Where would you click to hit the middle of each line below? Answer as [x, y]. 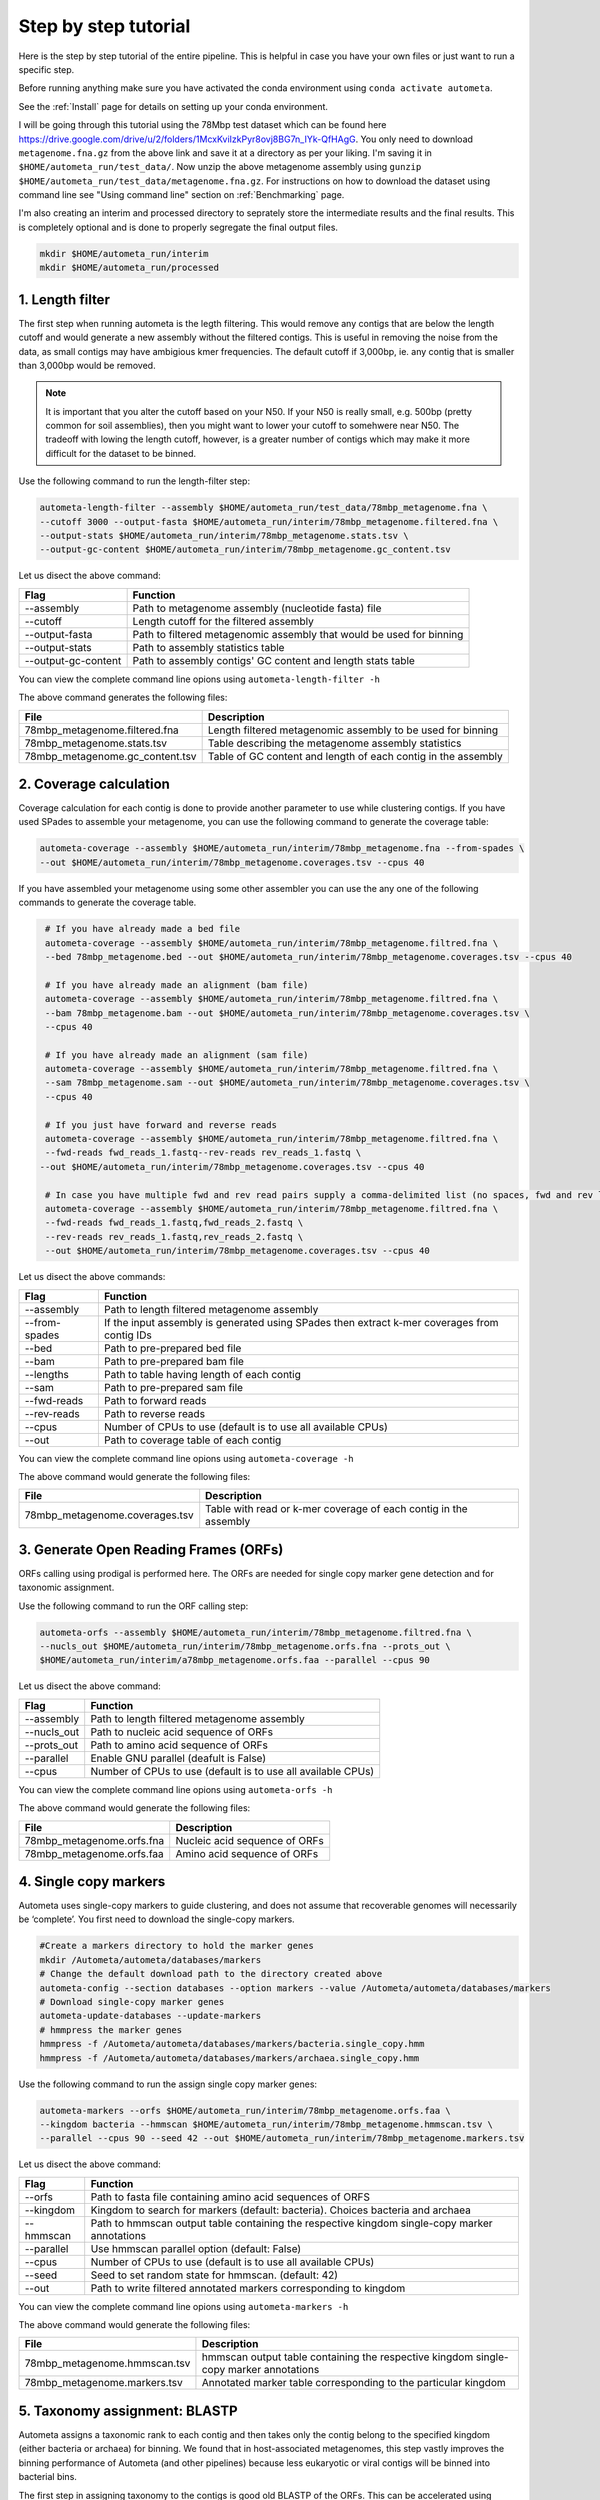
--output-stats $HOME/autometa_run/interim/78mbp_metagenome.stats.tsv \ [224, 535]
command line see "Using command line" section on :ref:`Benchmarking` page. [181, 195]
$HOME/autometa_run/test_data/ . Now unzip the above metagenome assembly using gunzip [220, 167]
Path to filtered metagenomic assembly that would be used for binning [298, 634]
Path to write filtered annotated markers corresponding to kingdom [248, 2288]
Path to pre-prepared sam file [173, 1387]
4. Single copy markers [92, 1881]
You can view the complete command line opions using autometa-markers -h [183, 2306]
